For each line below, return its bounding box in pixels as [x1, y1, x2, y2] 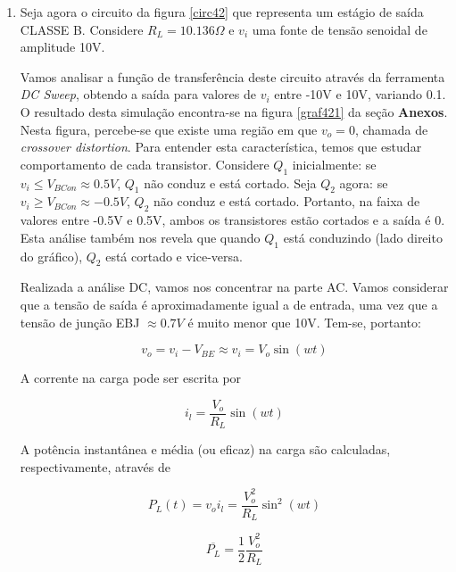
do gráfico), [20, 246, 83, 265]
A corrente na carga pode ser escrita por [20, 369, 242, 387]
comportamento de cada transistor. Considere [20, 154, 269, 173]
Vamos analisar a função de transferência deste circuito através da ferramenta [20, 67, 445, 86]
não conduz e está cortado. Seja [144, 173, 317, 192]
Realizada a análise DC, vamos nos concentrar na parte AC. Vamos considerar [20, 278, 449, 296]
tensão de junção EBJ [20, 312, 140, 331]
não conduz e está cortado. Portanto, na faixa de [153, 192, 420, 211]
